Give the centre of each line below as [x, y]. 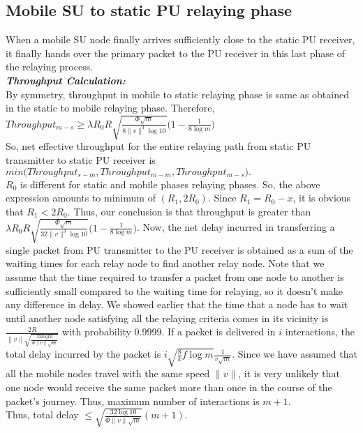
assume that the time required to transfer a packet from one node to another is [175, 277]
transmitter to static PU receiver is [81, 159]
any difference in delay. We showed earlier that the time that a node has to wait [177, 304]
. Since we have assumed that [295, 354]
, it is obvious [322, 198]
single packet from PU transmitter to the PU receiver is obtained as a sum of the [179, 249]
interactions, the [320, 332]
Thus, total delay [42, 415]
